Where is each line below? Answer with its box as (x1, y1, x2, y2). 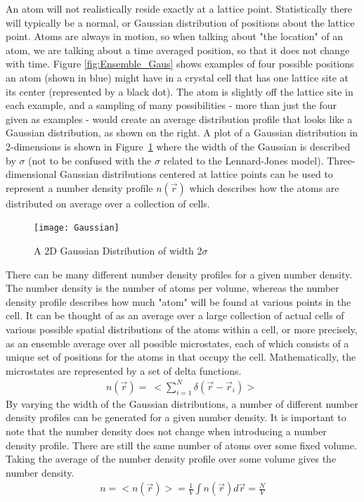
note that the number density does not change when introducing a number (6, 424, 327, 439)
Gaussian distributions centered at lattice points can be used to (60, 167, 333, 181)
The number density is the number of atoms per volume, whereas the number (6, 281, 339, 295)
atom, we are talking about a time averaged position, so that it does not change (6, 42, 350, 57)
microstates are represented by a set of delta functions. (6, 363, 242, 378)
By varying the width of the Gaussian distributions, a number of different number (6, 396, 358, 411)
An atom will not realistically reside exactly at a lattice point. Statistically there (6, 1, 353, 15)
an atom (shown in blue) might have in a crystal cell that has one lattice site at (6, 70, 349, 84)
